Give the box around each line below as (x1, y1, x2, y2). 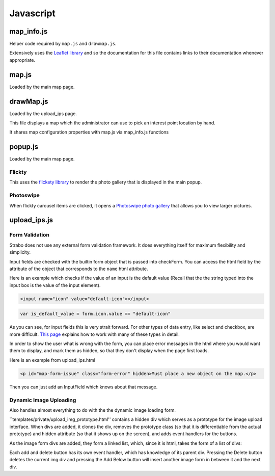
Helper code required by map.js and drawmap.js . (9, 41, 117, 47)
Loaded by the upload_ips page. (9, 110, 77, 117)
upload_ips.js (9, 216, 53, 224)
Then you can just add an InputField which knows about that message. (9, 384, 158, 390)
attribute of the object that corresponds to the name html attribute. (9, 266, 148, 272)
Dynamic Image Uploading (9, 396, 76, 404)
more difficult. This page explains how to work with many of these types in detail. (9, 331, 180, 337)
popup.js (9, 143, 39, 151)
